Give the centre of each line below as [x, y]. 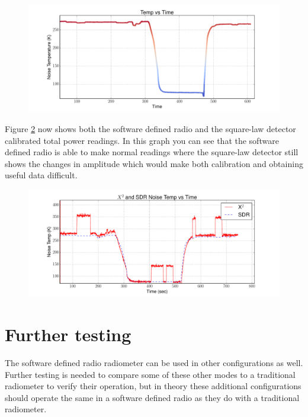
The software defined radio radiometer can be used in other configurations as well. [154, 363]
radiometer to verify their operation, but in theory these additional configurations [153, 386]
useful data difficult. [41, 175]
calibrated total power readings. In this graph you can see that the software [142, 140]
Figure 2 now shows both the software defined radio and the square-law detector [150, 128]
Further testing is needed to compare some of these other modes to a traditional [150, 374]
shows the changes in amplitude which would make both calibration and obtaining [154, 163]
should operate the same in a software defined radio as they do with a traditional [152, 397]
